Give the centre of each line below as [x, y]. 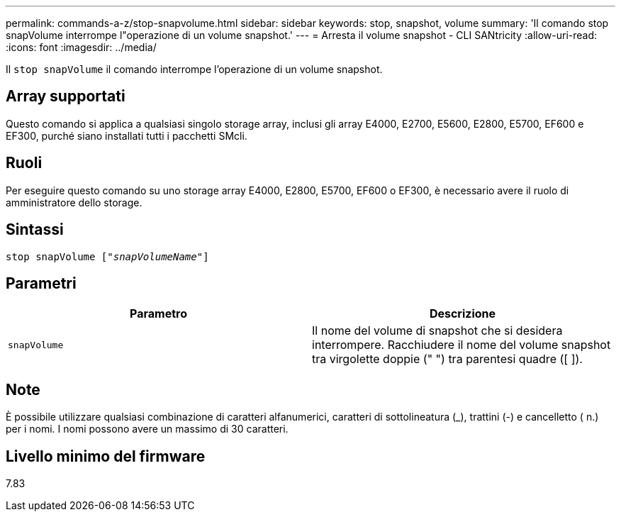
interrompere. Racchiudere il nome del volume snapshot [461, 345]
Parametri [41, 283]
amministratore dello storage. [74, 202]
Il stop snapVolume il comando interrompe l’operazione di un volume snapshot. [194, 69]
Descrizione [463, 314]
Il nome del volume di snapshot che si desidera [437, 331]
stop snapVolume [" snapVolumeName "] [107, 256]
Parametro [158, 314]
